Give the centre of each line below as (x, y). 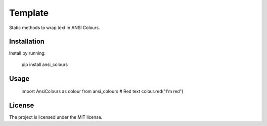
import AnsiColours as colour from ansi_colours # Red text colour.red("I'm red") (103, 92)
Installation (27, 42)
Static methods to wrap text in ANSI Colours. (55, 28)
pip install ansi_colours (45, 64)
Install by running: (27, 53)
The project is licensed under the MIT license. (56, 117)
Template (29, 13)
